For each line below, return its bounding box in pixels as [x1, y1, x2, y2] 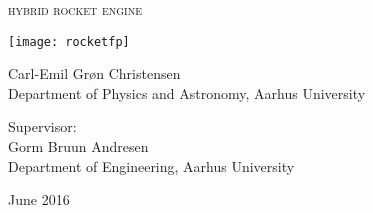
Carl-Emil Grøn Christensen [8, 63, 181, 84]
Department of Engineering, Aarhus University [8, 155, 295, 176]
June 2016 [8, 189, 70, 210]
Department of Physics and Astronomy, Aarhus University [8, 82, 366, 103]
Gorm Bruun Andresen [8, 136, 149, 157]
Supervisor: [8, 116, 77, 137]
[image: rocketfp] [8, 34, 130, 49]
